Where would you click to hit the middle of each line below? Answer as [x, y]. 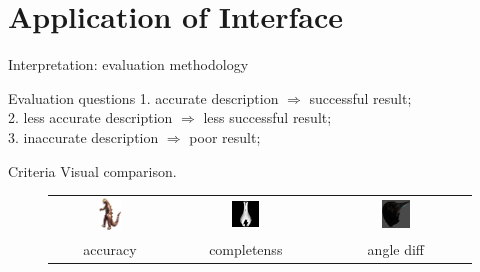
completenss [246, 248]
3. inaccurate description [83, 136]
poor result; [225, 136]
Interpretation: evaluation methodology [128, 64]
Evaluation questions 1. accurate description [143, 97]
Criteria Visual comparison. [92, 170]
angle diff [396, 248]
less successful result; [267, 117]
